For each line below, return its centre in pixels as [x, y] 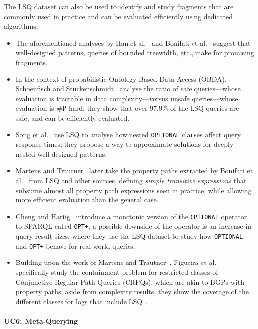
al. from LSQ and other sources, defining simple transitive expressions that [131, 180]
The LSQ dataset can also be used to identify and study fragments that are [119, 6]
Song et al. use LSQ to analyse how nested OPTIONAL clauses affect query [128, 134]
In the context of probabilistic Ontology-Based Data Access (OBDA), [121, 79]
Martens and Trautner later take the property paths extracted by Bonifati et [134, 170]
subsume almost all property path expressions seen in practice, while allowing [133, 190]
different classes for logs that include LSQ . [82, 301]
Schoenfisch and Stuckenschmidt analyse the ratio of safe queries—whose [128, 89]
